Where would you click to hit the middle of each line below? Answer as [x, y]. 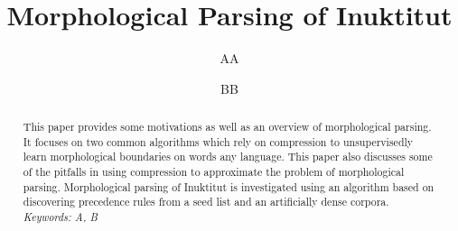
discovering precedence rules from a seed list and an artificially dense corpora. [206, 202]
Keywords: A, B [60, 217]
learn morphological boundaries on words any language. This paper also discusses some [228, 157]
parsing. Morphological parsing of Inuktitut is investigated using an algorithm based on [229, 186]
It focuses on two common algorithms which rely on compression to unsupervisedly [218, 141]
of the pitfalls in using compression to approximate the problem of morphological [214, 172]
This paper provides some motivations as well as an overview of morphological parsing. [227, 127]
